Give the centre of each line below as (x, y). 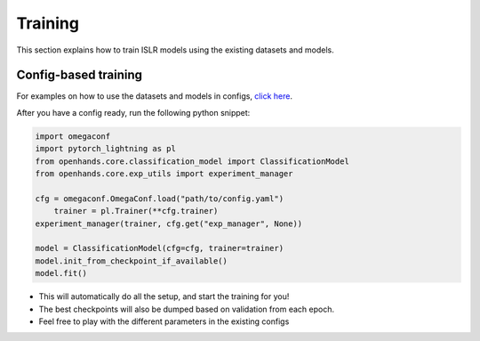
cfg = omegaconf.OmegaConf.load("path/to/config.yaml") (160, 199)
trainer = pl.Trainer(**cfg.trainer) (136, 211)
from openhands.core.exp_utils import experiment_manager (164, 174)
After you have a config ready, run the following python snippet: (133, 112)
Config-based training (79, 75)
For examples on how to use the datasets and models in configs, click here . (155, 96)
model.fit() (61, 273)
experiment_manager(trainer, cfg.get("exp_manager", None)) (169, 223)
